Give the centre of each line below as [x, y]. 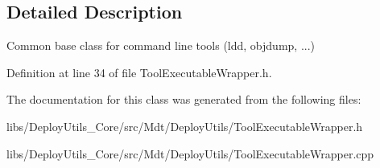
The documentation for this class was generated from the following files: [184, 99]
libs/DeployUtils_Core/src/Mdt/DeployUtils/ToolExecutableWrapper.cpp [190, 153]
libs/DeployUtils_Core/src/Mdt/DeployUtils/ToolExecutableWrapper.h [185, 126]
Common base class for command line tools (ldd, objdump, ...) [161, 45]
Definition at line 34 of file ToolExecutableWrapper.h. [139, 72]
